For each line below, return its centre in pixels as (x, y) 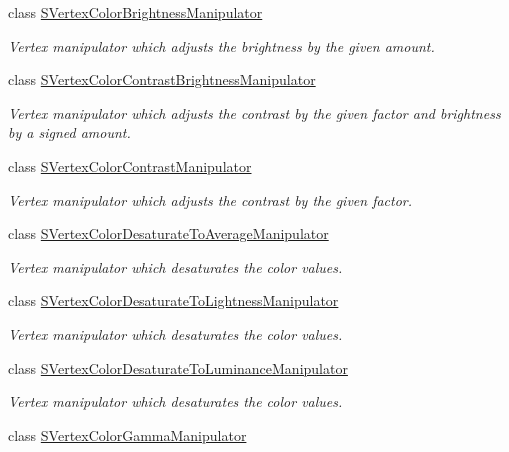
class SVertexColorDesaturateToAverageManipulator (168, 233)
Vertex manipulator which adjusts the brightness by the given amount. (221, 45)
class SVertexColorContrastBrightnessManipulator (162, 79)
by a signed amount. (69, 132)
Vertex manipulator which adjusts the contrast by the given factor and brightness (254, 112)
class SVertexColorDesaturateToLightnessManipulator (173, 300)
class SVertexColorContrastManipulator (130, 165)
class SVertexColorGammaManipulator (127, 434)
